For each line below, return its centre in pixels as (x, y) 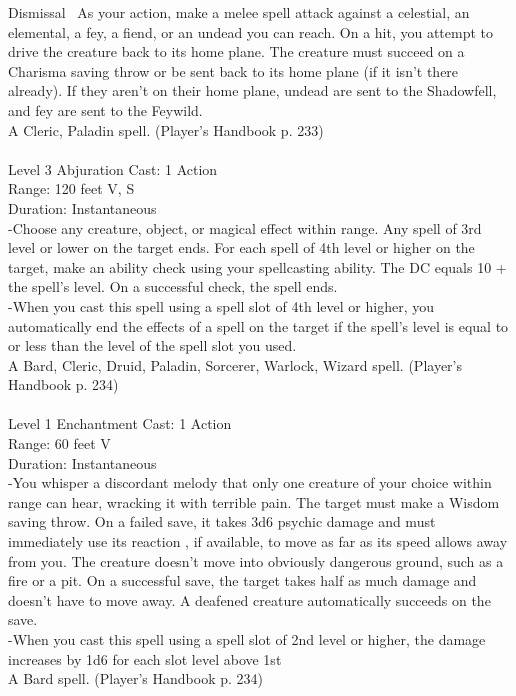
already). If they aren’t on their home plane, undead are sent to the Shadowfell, (252, 90)
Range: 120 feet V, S (71, 188)
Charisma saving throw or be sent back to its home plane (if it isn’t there (233, 70)
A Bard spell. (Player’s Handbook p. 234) (135, 678)
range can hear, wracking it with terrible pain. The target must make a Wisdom (254, 501)
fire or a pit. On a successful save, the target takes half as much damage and (242, 580)
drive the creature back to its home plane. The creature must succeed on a (236, 51)
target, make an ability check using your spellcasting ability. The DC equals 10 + (257, 266)
